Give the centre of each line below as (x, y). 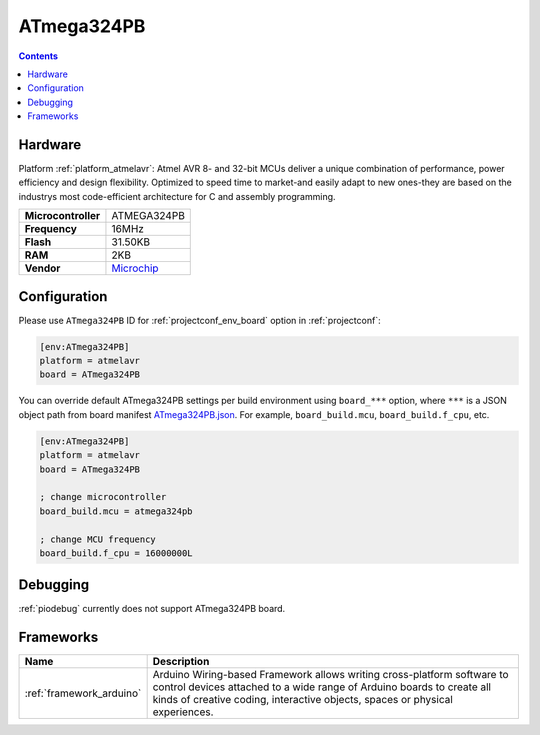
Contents (38, 56)
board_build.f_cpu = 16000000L (116, 553)
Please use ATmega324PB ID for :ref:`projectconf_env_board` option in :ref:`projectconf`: (199, 320)
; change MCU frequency (98, 539)
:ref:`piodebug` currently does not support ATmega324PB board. (152, 609)
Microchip (135, 268)
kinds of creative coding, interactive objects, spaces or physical (303, 700)
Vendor (42, 268)
